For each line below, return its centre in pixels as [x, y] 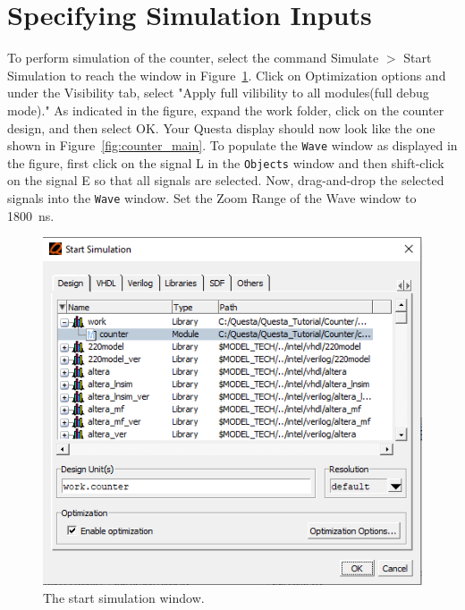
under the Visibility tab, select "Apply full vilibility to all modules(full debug [218, 93]
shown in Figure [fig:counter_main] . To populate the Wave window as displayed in [232, 145]
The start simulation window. [124, 597]
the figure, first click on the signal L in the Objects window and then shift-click [226, 162]
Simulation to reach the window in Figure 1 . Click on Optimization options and [227, 75]
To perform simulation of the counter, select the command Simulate [193, 58]
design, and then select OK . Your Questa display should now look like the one [221, 127]
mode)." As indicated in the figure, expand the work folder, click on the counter [226, 110]
